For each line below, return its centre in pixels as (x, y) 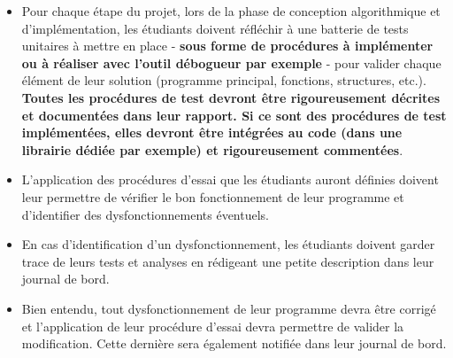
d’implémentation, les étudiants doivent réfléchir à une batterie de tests (215, 28)
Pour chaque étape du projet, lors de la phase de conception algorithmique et (231, 11)
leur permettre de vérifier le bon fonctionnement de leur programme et (213, 196)
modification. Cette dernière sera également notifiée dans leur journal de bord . (234, 343)
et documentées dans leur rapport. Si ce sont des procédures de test (234, 115)
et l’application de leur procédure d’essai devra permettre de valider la (213, 326)
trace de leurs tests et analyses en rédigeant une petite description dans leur (228, 261)
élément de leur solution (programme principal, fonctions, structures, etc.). (224, 80)
